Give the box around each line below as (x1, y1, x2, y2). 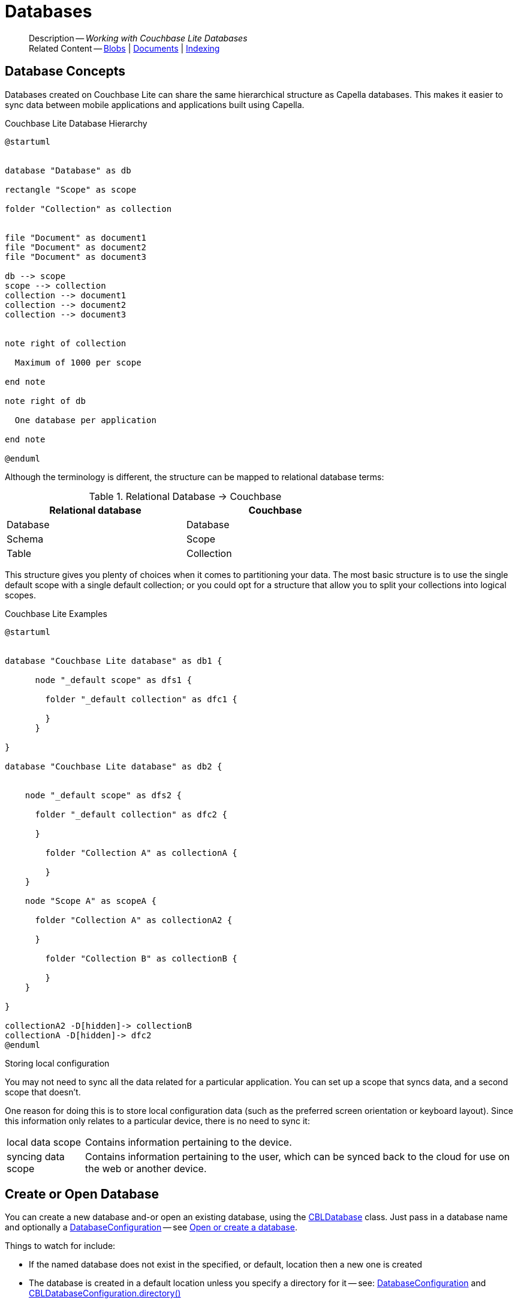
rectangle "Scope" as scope (5, 184, 137, 194)
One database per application (14, 415, 156, 425)
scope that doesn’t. (5, 1086, 81, 1097)
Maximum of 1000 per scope (14, 357, 141, 367)
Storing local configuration (5, 1058, 110, 1068)
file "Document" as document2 (5, 242, 147, 252)
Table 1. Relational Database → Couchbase (89, 490, 282, 502)
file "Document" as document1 (5, 232, 147, 242)
